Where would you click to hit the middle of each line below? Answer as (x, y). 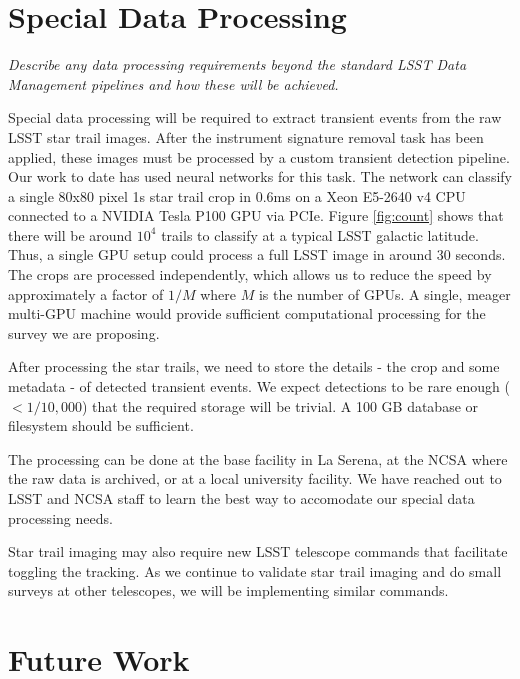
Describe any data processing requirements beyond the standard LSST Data (237, 64)
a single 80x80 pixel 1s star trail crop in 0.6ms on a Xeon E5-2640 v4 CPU (237, 195)
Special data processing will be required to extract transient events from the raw (255, 117)
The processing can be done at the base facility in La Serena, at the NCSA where (258, 458)
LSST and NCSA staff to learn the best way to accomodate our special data (241, 498)
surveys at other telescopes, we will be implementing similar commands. (228, 590)
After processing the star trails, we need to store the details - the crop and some (254, 366)
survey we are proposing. (84, 332)
